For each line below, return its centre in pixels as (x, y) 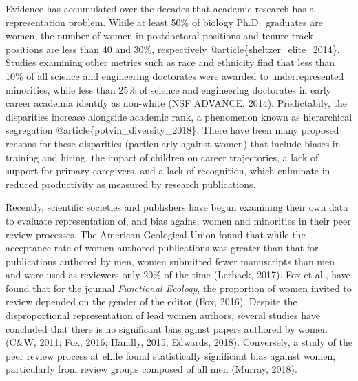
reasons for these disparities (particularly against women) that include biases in (173, 143)
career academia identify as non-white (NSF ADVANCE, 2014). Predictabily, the (177, 103)
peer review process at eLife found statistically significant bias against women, (171, 355)
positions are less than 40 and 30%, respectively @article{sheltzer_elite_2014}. (173, 49)
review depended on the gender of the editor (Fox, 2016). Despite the (151, 301)
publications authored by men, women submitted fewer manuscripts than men (170, 261)
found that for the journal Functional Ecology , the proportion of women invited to (179, 288)
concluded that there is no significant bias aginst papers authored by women (167, 328)
